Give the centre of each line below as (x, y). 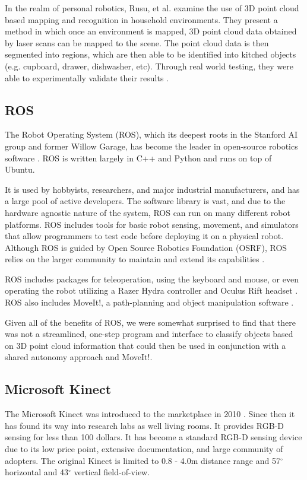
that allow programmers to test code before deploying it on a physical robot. (144, 236)
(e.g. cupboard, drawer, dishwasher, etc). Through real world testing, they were (149, 66)
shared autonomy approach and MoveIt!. (79, 357)
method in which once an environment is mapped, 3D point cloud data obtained (151, 31)
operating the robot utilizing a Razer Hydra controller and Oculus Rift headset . (151, 290)
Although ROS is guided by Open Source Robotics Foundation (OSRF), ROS (146, 247)
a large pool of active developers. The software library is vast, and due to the (145, 201)
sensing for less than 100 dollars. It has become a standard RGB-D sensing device (153, 437)
